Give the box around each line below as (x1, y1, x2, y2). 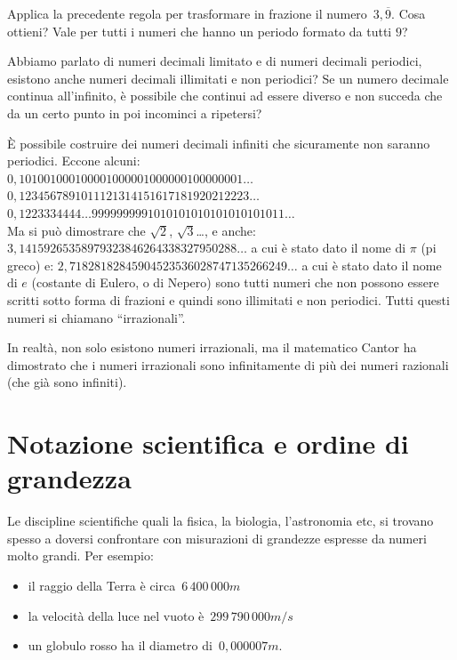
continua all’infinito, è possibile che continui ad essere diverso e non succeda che (7, 86, 443, 105)
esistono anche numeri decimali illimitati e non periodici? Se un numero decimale (7, 68, 449, 87)
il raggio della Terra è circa (28, 575, 176, 594)
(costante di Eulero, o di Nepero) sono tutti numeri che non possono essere (31, 273, 439, 292)
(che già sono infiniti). (7, 373, 127, 391)
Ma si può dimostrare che (7, 221, 146, 239)
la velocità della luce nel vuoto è (28, 606, 204, 624)
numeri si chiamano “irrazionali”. (7, 308, 186, 326)
